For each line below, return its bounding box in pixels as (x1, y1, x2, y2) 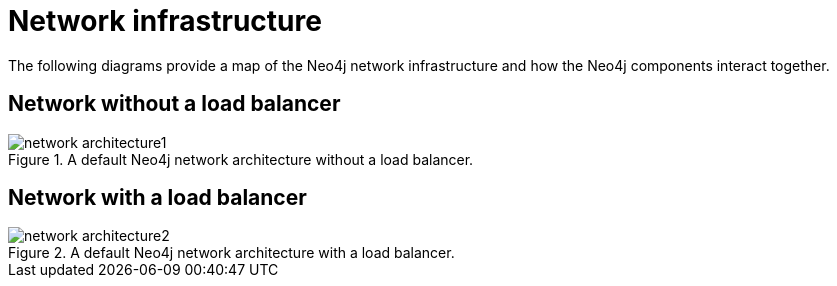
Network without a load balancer (8, 91, 341, 117)
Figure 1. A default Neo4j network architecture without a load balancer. (8, 150, 474, 168)
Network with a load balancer (8, 185, 307, 211)
